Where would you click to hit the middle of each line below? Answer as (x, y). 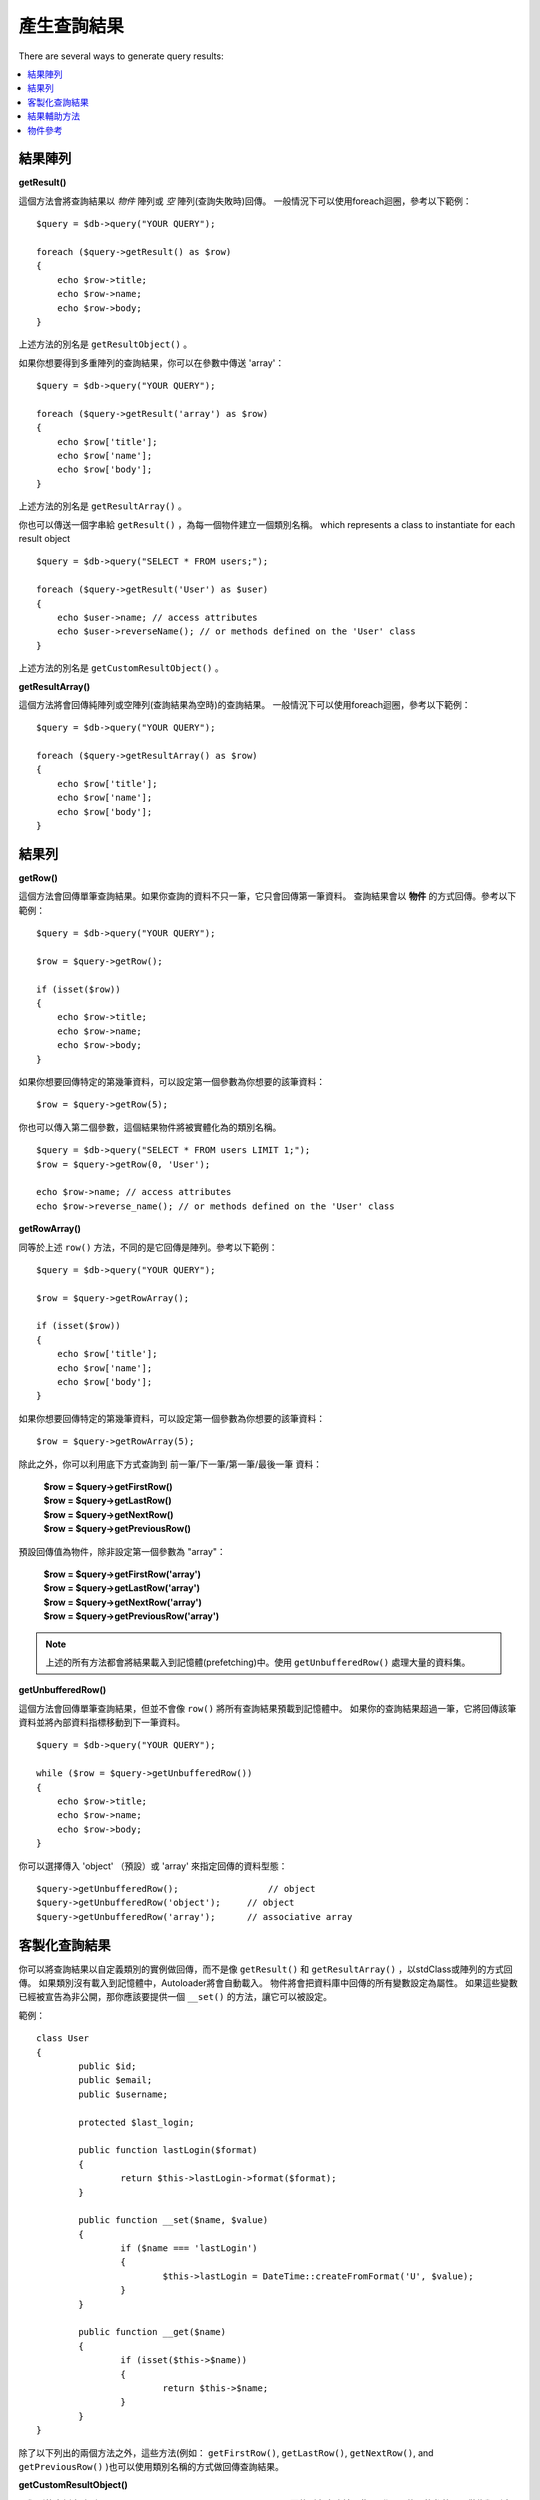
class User (63, 2038)
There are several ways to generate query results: (121, 56)
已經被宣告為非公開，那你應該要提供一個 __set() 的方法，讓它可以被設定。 (175, 1997)
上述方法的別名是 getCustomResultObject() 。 (121, 668)
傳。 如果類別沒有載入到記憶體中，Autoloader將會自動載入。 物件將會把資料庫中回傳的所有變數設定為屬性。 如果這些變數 (268, 1983)
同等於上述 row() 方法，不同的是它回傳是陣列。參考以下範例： (148, 1247)
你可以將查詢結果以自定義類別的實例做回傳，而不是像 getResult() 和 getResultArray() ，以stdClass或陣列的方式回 (265, 1969)
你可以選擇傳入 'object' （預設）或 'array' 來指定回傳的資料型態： (153, 1866)
